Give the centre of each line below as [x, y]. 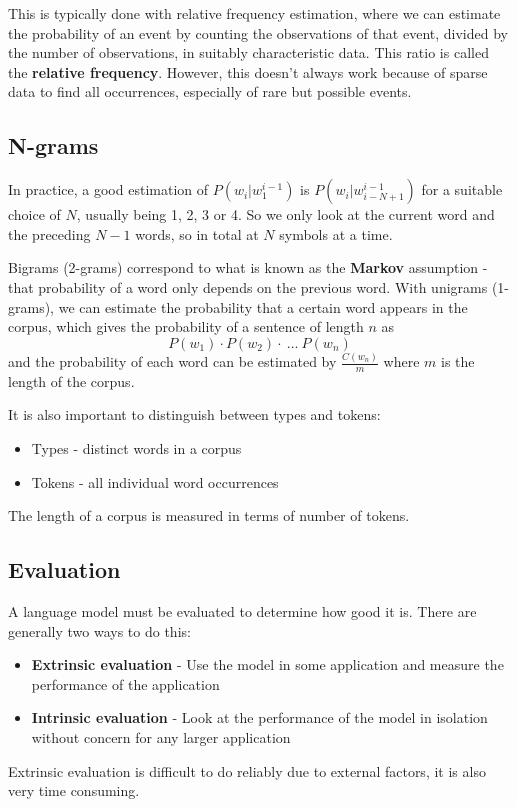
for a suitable [462, 189]
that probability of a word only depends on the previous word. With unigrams [248, 286]
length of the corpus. [71, 380]
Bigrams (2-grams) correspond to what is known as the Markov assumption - [248, 267]
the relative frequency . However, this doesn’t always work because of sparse [248, 71]
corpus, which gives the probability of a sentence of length [186, 326]
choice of [34, 214]
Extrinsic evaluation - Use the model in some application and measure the [267, 664]
